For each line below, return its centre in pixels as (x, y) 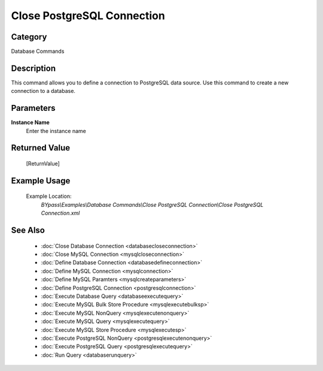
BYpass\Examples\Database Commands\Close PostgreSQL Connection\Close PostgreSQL (152, 204)
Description (33, 68)
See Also (28, 230)
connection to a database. (43, 91)
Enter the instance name (56, 131)
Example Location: (49, 196)
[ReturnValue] (43, 164)
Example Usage (41, 181)
